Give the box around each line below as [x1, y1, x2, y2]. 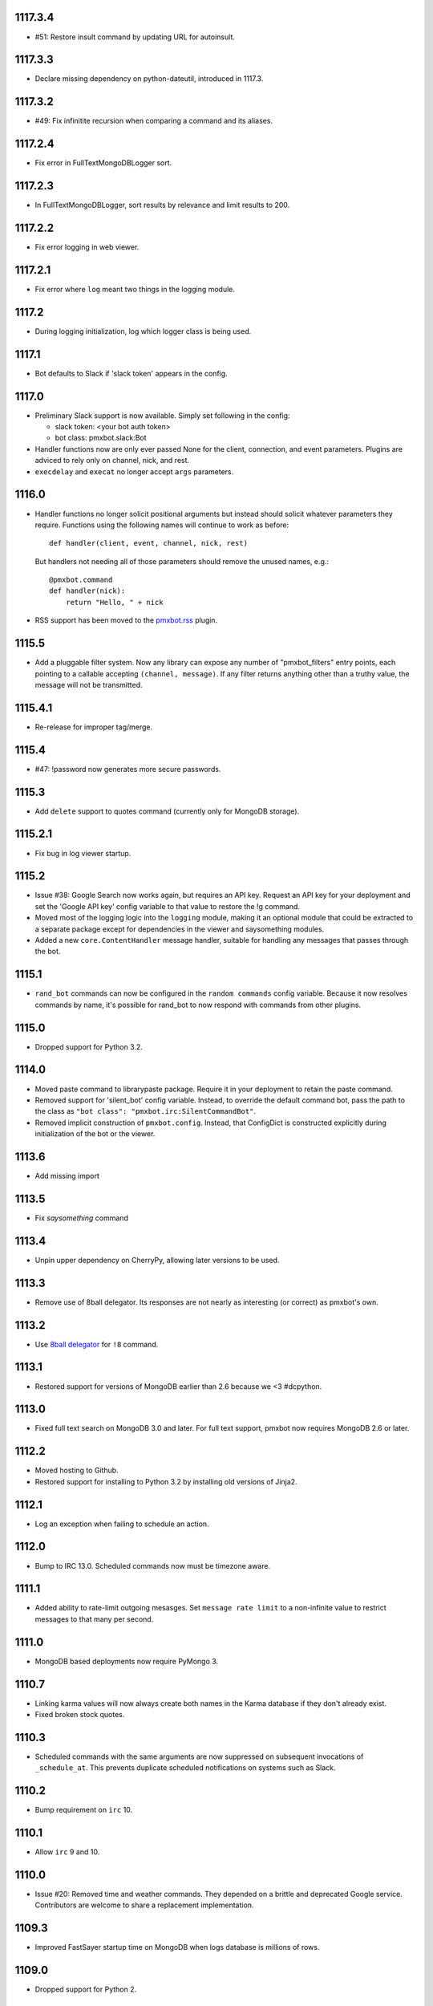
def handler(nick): [49, 587, 126, 595]
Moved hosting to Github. [34, 1465, 119, 1476]
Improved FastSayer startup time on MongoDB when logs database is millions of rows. [34, 1943, 320, 1952]
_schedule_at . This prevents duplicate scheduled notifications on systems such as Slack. [34, 1763, 336, 1773]
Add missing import [34, 1172, 100, 1181]
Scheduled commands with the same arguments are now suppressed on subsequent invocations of [34, 1752, 364, 1761]
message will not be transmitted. [34, 680, 143, 689]
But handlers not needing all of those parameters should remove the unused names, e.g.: [34, 556, 329, 566]
